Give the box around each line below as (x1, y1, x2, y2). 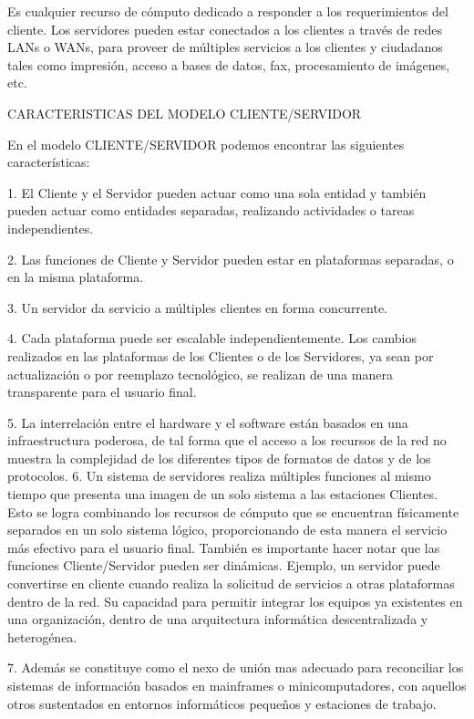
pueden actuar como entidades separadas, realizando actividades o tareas (7, 201, 415, 220)
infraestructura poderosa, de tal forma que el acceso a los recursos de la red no (7, 431, 447, 450)
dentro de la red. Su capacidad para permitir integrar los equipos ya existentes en (7, 591, 463, 610)
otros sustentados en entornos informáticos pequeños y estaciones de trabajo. (7, 693, 437, 713)
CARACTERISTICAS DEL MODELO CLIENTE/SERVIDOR (7, 103, 362, 122)
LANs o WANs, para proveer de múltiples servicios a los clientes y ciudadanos (7, 37, 443, 57)
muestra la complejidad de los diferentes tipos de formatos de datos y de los (7, 448, 431, 467)
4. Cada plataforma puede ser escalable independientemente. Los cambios (7, 328, 417, 348)
